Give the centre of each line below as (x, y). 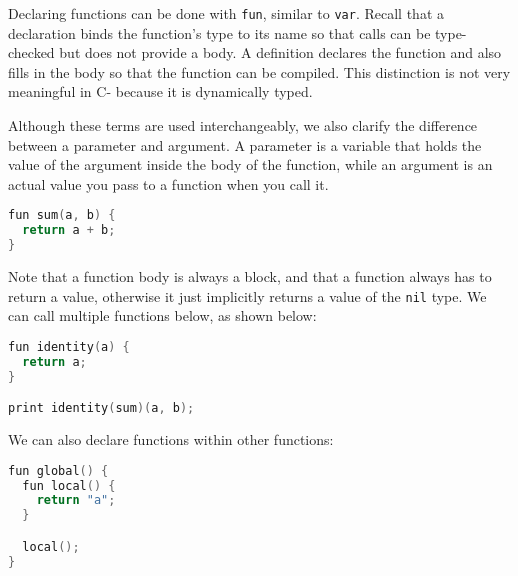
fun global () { (58, 470)
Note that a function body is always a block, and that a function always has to (250, 276)
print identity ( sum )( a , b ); (101, 408)
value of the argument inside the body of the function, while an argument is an (250, 164)
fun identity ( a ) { (69, 346)
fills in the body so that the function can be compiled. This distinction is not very (259, 71)
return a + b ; (69, 230)
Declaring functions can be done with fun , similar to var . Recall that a (226, 13)
